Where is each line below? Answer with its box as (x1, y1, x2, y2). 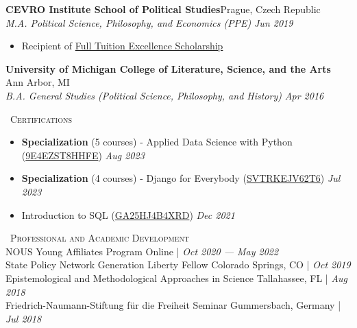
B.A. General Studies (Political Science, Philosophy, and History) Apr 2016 (5, 88, 324, 102)
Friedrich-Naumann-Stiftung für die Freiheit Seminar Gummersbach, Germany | (5, 298, 341, 312)
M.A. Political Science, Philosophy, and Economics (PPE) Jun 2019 (5, 15, 293, 30)
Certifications (10, 111, 72, 126)
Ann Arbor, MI (5, 75, 70, 89)
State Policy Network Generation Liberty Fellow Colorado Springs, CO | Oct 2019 (5, 257, 351, 272)
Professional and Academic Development (10, 231, 190, 245)
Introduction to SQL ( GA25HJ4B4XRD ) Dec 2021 (21, 207, 235, 222)
